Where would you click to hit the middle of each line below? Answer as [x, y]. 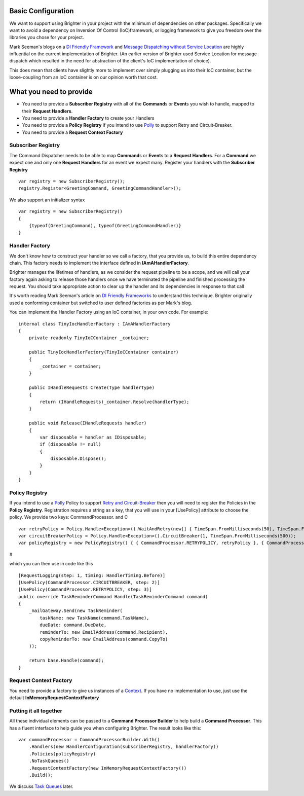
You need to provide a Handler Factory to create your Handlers [88, 118]
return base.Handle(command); [66, 661]
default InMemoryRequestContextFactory [54, 698]
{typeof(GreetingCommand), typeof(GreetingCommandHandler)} [105, 225]
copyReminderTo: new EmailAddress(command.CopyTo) [104, 639]
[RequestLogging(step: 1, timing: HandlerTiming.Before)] [92, 575]
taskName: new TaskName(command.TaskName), [94, 618]
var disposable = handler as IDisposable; [93, 437]
